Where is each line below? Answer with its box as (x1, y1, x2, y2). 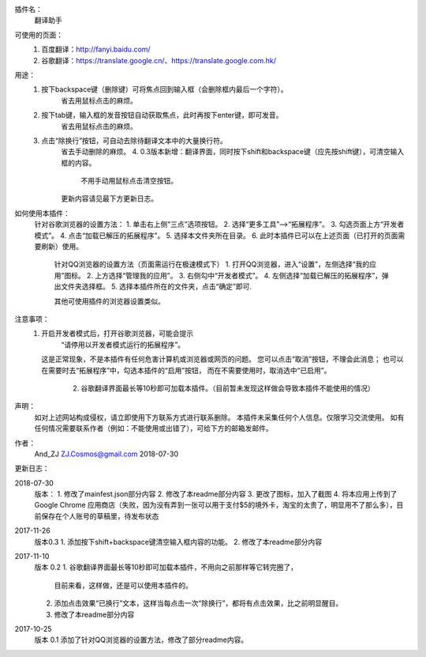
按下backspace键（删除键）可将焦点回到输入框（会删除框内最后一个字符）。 (41, 85, 288, 94)
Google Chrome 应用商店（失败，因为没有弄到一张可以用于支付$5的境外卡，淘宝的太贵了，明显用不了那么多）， (34, 500, 397, 510)
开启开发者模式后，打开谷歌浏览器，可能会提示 (41, 329, 193, 338)
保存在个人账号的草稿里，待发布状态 (40, 511, 159, 521)
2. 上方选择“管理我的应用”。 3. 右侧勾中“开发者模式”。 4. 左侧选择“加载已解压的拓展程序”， (87, 270, 383, 280)
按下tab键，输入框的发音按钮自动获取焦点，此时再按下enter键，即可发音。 (41, 111, 283, 120)
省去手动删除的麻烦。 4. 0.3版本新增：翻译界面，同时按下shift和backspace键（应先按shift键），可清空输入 (61, 147, 405, 157)
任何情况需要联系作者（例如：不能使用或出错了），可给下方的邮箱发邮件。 (34, 424, 273, 433)
